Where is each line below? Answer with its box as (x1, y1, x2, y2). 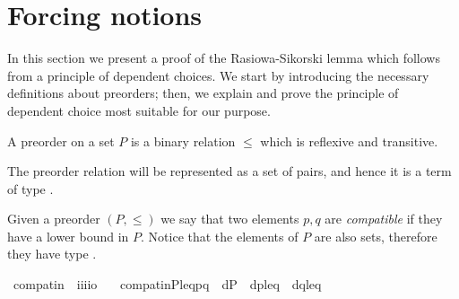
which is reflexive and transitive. (260, 131, 438, 150)
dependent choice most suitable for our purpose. (7, 101, 271, 119)
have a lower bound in (7, 226, 129, 245)
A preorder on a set (7, 131, 115, 150)
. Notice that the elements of (141, 226, 299, 245)
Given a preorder (7, 209, 100, 228)
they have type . (7, 244, 97, 263)
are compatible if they (325, 209, 443, 228)
